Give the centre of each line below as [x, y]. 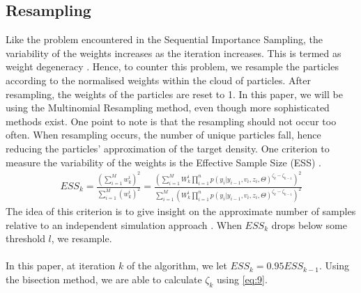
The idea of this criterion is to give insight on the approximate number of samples [181, 211]
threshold [25, 238]
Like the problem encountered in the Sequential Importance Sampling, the [164, 39]
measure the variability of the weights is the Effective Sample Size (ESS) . [163, 162]
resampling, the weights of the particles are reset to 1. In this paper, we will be [174, 94]
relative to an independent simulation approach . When [124, 224]
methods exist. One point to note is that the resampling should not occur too [171, 121]
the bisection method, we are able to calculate [104, 279]
